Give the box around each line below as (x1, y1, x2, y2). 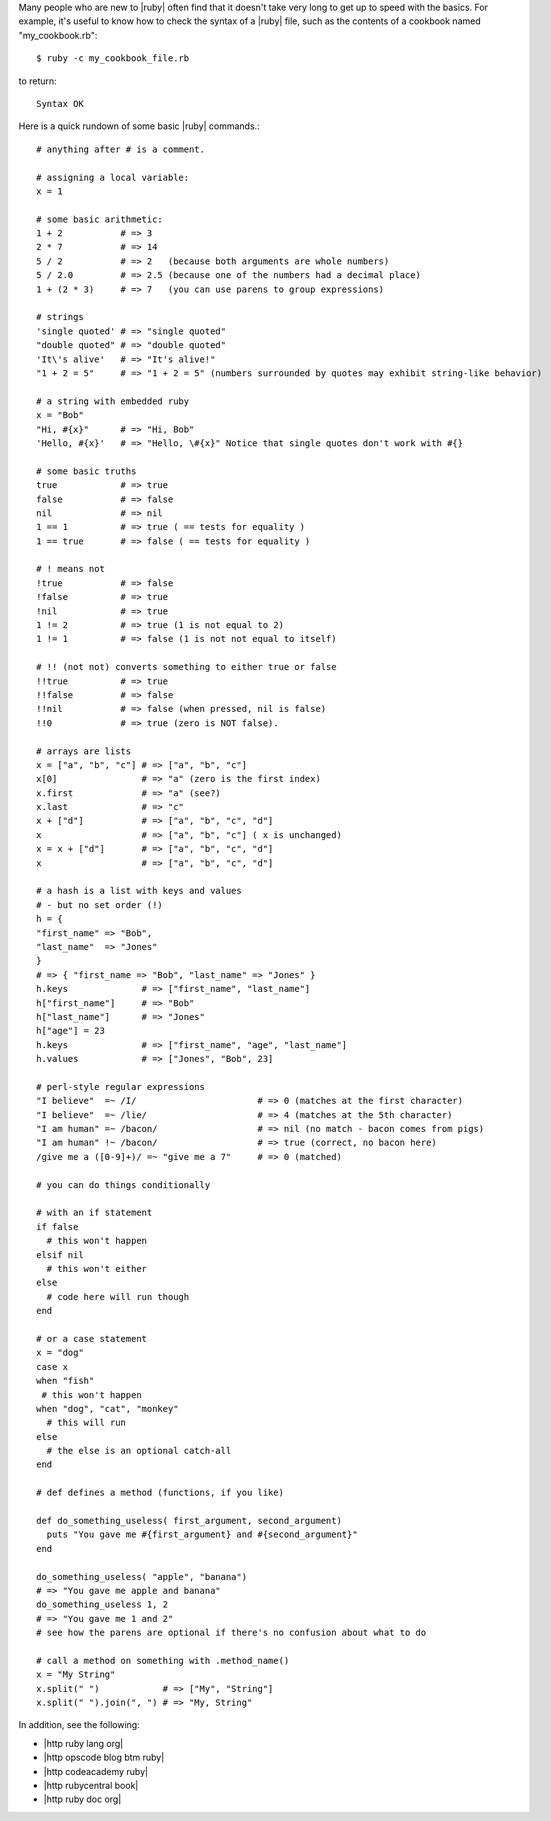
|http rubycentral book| (43, 1780, 139, 1792)
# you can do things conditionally (36, 1179, 211, 1190)
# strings (36, 311, 84, 323)
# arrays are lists (36, 745, 132, 757)
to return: (18, 75, 57, 87)
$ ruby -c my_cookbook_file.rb (36, 53, 190, 64)
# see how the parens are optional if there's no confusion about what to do (36, 1627, 427, 1639)
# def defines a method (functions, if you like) (36, 1487, 285, 1499)
